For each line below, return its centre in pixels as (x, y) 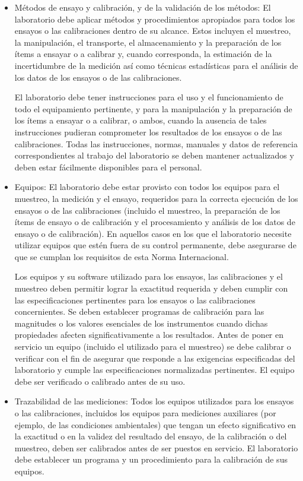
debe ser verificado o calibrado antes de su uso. (100, 381)
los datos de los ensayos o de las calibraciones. (98, 77)
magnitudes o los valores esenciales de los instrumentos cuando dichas (141, 323)
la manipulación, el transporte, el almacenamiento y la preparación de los (148, 42)
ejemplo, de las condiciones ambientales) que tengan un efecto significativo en (155, 424)
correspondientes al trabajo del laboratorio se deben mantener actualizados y (154, 155)
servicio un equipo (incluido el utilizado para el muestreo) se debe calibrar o (153, 346)
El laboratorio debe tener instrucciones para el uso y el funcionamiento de (149, 97)
